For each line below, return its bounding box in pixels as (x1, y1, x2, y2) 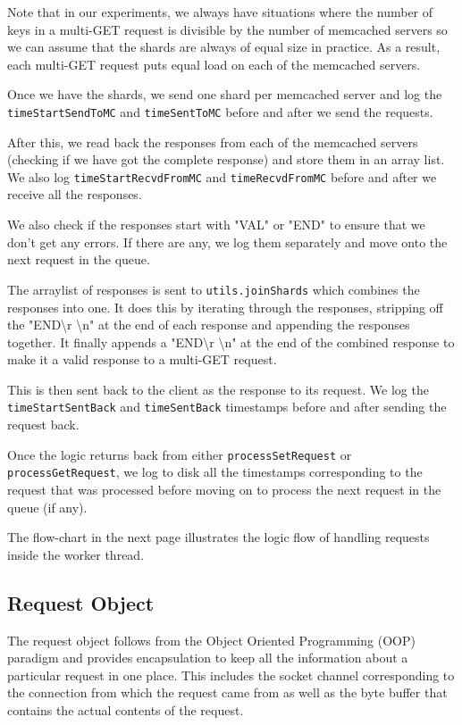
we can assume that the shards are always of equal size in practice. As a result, (7, 37, 441, 56)
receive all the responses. (7, 185, 142, 204)
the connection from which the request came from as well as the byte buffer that (7, 683, 448, 702)
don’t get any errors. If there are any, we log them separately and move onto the (7, 232, 448, 251)
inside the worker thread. (7, 545, 145, 563)
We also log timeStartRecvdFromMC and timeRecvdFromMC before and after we (7, 167, 437, 186)
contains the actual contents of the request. (7, 700, 244, 719)
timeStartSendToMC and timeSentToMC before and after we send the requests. (7, 102, 433, 121)
